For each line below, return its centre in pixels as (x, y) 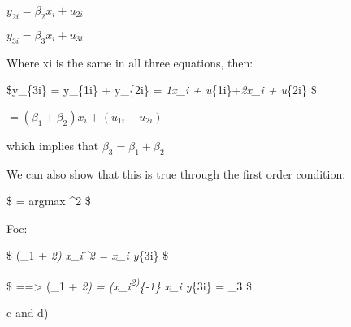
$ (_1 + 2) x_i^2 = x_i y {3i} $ (88, 255)
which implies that (53, 145)
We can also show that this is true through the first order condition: (176, 173)
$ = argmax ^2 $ (49, 201)
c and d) (28, 313)
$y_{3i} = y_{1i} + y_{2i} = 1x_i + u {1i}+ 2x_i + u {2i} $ (162, 90)
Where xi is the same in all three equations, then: (130, 62)
